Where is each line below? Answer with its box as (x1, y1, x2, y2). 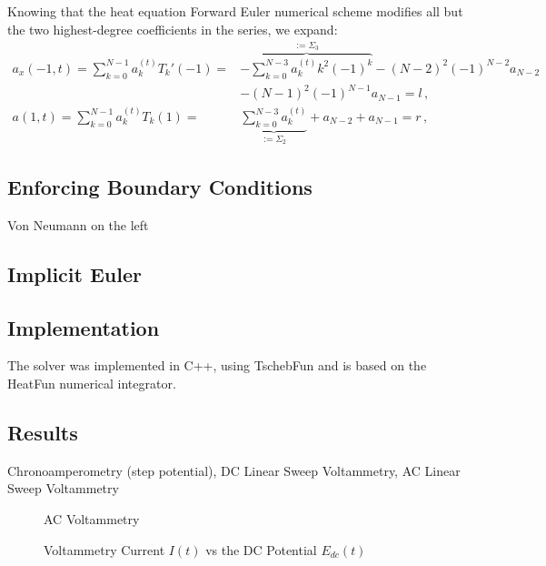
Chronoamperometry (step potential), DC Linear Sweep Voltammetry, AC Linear (7, 460, 461, 480)
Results (7, 419, 78, 447)
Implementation (7, 313, 160, 341)
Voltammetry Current (44, 540, 165, 559)
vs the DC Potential (205, 540, 317, 559)
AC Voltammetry (44, 510, 140, 529)
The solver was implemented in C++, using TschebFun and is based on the (7, 356, 427, 375)
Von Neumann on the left (7, 215, 149, 234)
